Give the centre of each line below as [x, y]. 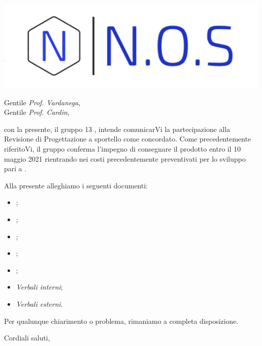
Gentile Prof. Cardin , [37, 112]
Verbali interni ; [39, 287]
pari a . [15, 168]
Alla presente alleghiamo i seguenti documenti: [76, 185]
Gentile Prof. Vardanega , [42, 102]
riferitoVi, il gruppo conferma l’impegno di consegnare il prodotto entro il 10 [122, 149]
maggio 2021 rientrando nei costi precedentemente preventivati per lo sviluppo [125, 158]
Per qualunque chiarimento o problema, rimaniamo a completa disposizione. [121, 321]
